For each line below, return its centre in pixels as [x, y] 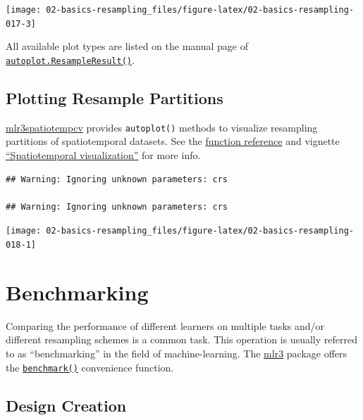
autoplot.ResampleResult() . [70, 59]
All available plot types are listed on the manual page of [127, 46]
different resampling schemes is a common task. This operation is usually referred [181, 339]
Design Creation [66, 405]
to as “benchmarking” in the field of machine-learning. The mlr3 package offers [177, 354]
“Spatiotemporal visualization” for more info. [103, 155]
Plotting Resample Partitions [115, 97]
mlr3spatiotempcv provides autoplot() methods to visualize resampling [162, 127]
